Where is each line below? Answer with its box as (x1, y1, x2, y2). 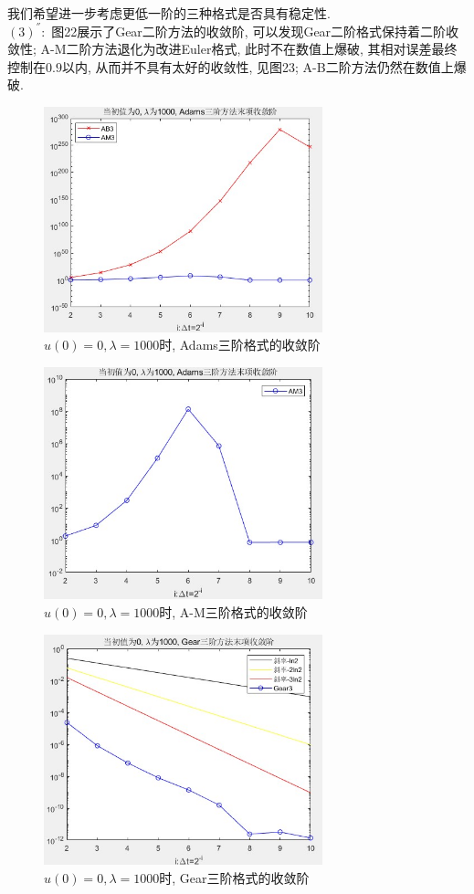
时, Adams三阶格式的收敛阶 (159, 335, 321, 354)
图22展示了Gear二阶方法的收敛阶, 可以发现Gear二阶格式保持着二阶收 (51, 21, 459, 40)
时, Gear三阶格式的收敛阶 (159, 868, 310, 888)
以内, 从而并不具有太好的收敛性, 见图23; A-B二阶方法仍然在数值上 (61, 57, 454, 76)
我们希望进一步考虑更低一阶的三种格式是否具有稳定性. (7, 3, 331, 22)
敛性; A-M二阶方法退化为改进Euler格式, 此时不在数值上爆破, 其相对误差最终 (7, 39, 458, 58)
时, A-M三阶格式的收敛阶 (159, 602, 308, 621)
